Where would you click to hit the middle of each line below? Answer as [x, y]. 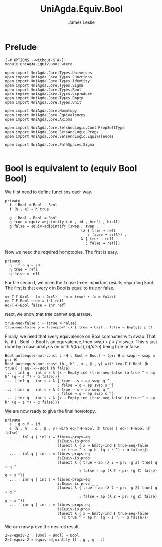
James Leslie [81, 22]
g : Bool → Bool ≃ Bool [33, 218]
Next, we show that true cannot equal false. [49, 314]
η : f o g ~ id [25, 265]
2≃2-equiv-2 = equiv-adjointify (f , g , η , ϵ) [55, 539]
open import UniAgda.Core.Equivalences [45, 115]
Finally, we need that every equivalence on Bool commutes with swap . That [81, 336]
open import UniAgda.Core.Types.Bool [43, 90]
